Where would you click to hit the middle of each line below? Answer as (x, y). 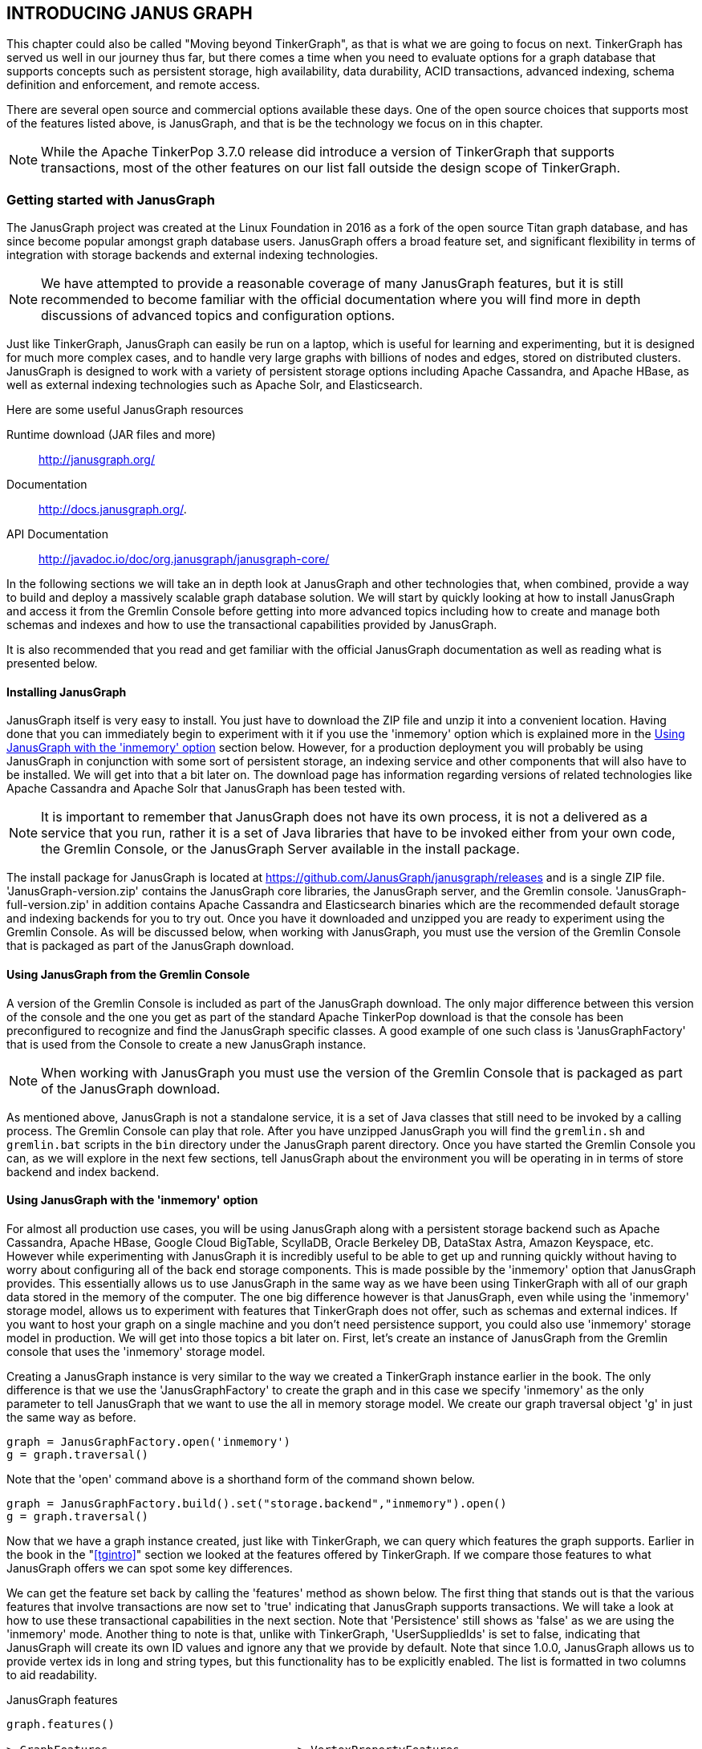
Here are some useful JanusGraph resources (125, 410)
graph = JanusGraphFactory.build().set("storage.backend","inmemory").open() (257, 1503)
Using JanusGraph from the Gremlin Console (128, 974)
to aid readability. (52, 1674)
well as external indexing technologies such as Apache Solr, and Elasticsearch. (215, 385)
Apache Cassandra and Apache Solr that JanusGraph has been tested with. (206, 789)
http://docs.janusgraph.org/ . (113, 509)
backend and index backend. (83, 1171)
